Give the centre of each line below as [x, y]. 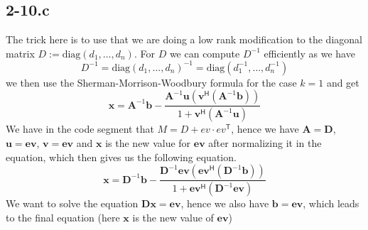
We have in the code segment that [80, 129]
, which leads [331, 203]
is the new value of [173, 217]
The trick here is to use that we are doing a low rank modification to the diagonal [184, 39]
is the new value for [148, 142]
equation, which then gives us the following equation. [121, 157]
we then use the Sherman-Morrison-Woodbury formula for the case [151, 82]
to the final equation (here [63, 217]
